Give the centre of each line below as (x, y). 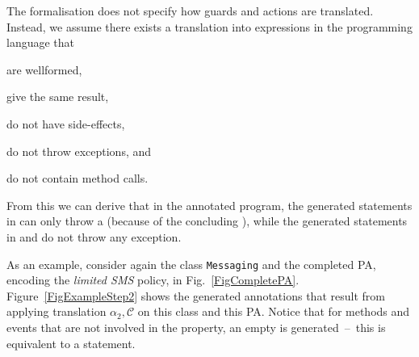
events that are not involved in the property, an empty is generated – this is (196, 327)
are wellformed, (44, 69)
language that (41, 42)
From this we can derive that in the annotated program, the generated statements (209, 205)
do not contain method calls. (78, 178)
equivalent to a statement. (71, 343)
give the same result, (58, 97)
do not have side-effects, (66, 123)
